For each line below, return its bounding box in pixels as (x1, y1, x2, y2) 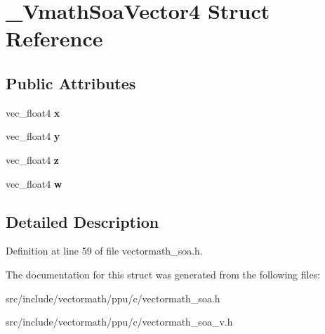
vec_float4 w (6, 176, 62, 191)
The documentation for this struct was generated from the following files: (6, 266, 321, 281)
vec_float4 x (6, 105, 60, 120)
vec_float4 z (6, 152, 59, 167)
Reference (6, 24, 103, 53)
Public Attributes (6, 72, 136, 94)
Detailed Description (6, 210, 159, 232)
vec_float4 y (6, 129, 60, 143)
